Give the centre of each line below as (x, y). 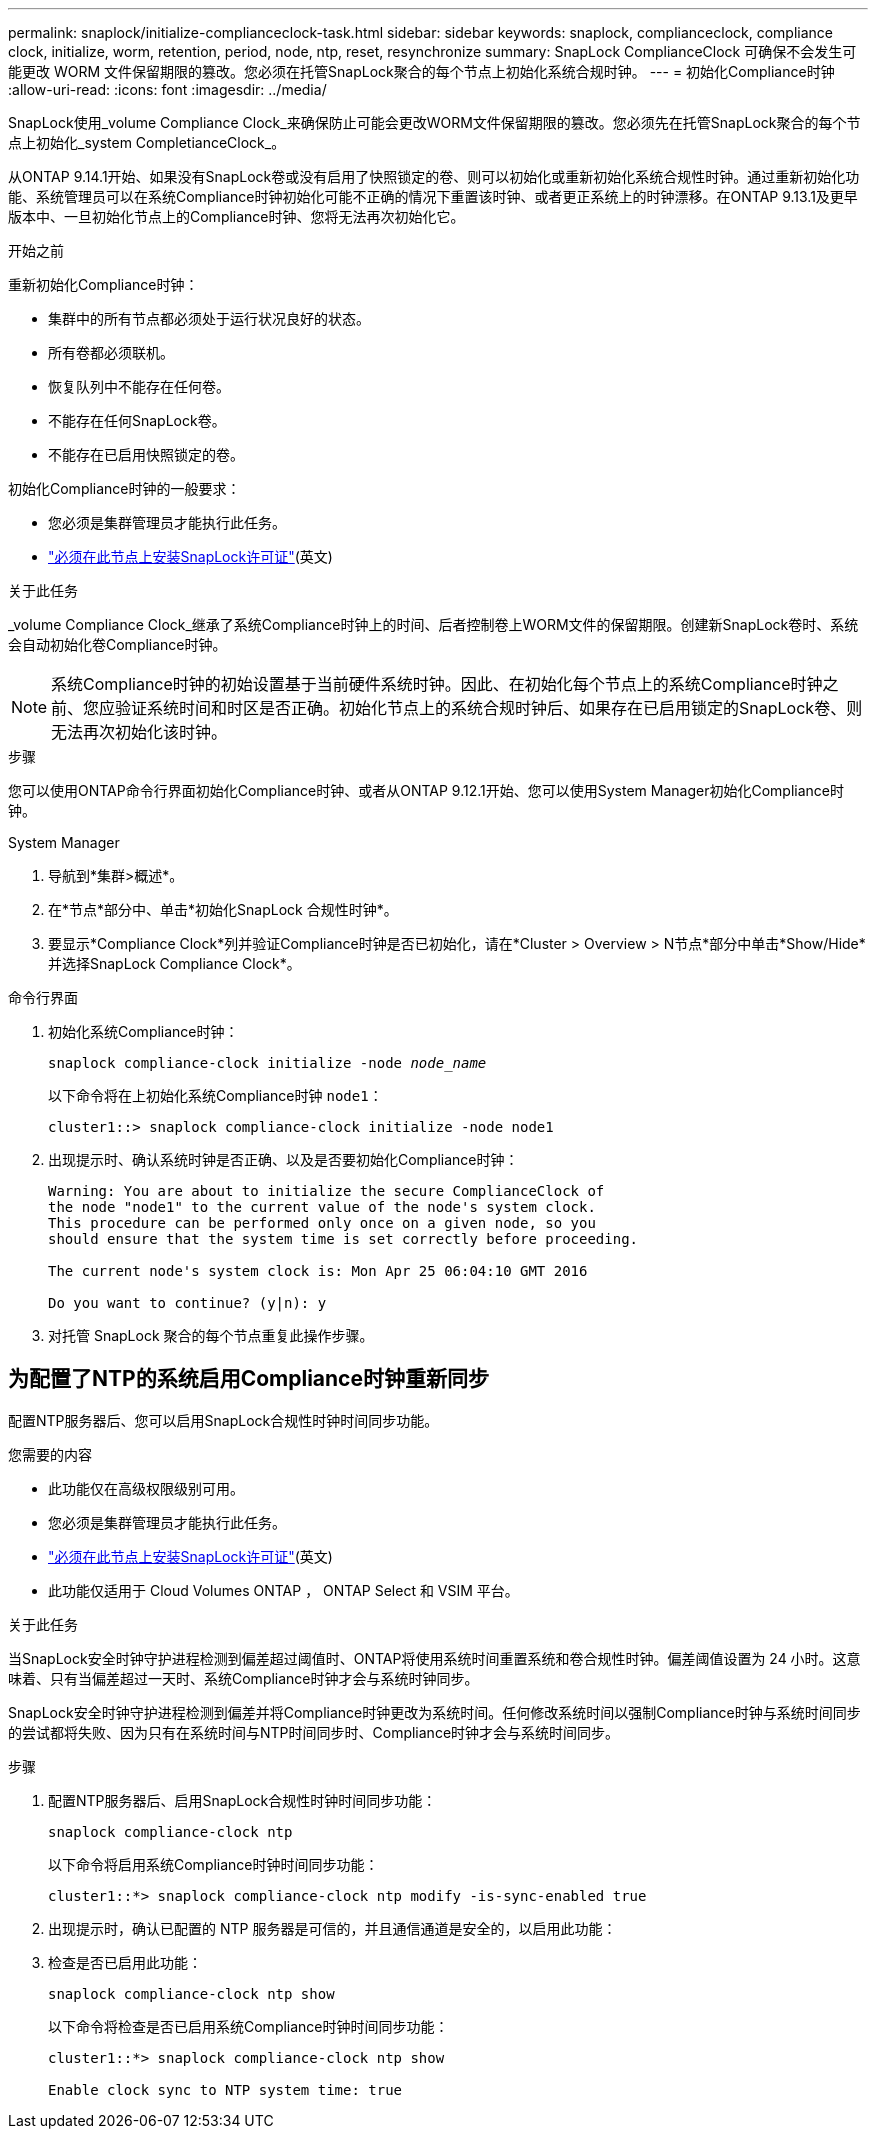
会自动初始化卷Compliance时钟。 (117, 644)
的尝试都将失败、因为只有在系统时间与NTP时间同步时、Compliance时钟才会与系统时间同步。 (314, 1732)
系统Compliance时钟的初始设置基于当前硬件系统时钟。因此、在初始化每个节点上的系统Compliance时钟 (437, 684)
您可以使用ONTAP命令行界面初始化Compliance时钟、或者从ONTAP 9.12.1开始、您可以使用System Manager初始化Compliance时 (426, 790)
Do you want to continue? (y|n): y (187, 1303)
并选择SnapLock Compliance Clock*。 (174, 963)
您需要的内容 (50, 1454)
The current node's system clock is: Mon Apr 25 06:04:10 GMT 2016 (318, 1271)
